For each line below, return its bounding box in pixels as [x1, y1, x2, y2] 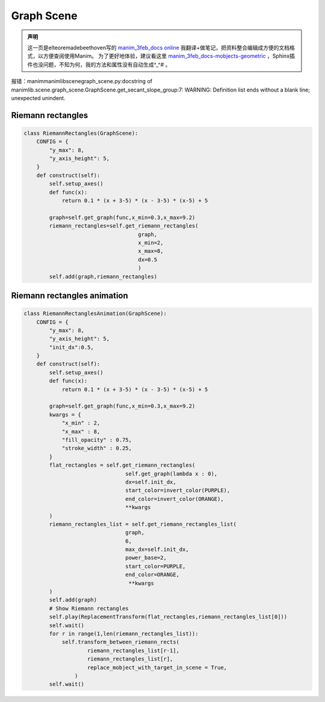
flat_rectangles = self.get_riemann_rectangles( [49, 462, 196, 469]
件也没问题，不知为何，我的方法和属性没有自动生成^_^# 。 [27, 61, 171, 68]
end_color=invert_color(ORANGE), [125, 495, 224, 502]
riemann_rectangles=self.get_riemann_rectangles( [49, 223, 199, 229]
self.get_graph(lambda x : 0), [125, 470, 218, 477]
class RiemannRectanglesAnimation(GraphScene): [23, 310, 167, 317]
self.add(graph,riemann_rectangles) [49, 273, 158, 280]
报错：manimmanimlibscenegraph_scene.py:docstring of [11, 78, 153, 85]
